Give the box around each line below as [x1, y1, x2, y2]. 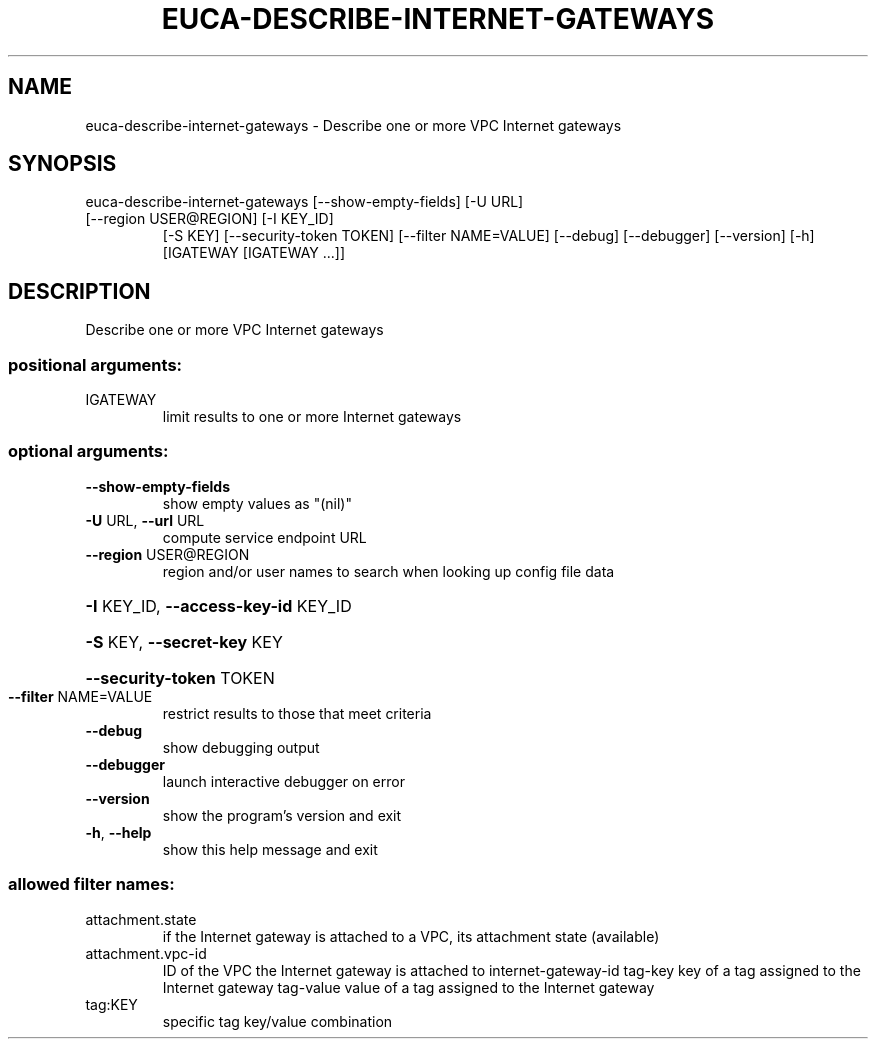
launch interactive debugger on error [162, 772, 405, 790]
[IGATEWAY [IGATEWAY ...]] [162, 244, 346, 262]
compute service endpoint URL [162, 528, 367, 546]
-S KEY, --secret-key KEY [85, 631, 283, 652]
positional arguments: [8, 354, 183, 375]
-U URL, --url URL [85, 511, 205, 529]
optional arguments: [8, 441, 169, 462]
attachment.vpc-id [85, 944, 207, 962]
